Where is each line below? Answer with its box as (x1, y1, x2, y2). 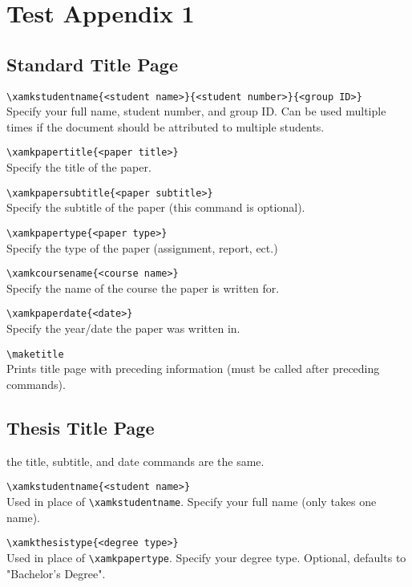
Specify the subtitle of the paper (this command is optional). (6, 199, 305, 216)
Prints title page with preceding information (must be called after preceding (6, 360, 380, 377)
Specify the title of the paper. (6, 159, 151, 176)
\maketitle (6, 348, 64, 360)
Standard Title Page (6, 51, 178, 76)
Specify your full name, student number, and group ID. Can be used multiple (6, 103, 386, 119)
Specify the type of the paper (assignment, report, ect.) (6, 239, 278, 256)
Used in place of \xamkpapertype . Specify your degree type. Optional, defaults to (6, 549, 406, 565)
